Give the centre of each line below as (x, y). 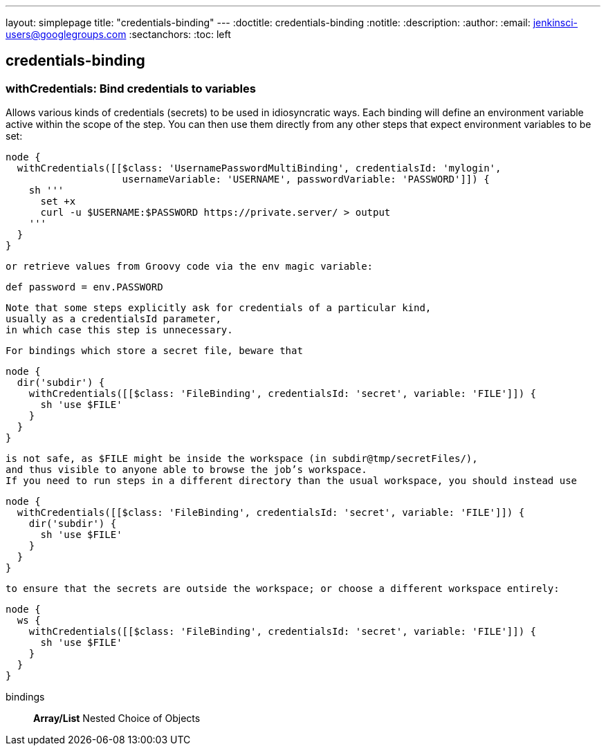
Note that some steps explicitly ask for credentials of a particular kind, (219, 308)
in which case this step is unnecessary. (119, 330)
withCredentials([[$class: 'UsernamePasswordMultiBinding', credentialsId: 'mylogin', (259, 168)
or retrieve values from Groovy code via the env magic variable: (190, 267)
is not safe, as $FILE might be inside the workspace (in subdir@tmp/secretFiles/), (242, 459)
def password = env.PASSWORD (84, 287)
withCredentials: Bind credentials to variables (131, 88)
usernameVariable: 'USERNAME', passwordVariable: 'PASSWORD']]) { (306, 179)
